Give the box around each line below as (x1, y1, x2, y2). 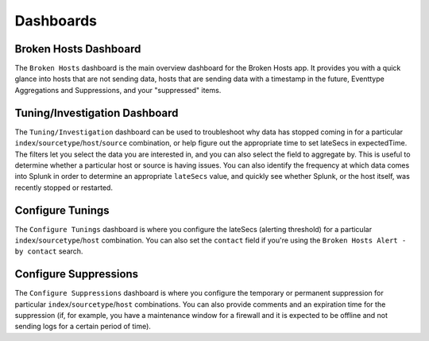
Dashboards (14, 12, 97, 29)
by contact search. (14, 246, 83, 256)
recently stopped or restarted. (14, 183, 113, 192)
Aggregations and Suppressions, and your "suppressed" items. (14, 85, 222, 95)
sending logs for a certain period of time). (14, 322, 151, 331)
